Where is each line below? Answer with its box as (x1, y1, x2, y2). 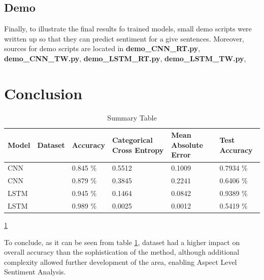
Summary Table (107, 112, 157, 123)
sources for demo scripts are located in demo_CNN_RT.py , (4, 43, 201, 54)
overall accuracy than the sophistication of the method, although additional (4, 247, 240, 257)
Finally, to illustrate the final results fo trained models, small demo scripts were (4, 23, 252, 34)
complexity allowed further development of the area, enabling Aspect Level (4, 256, 237, 267)
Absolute (171, 139, 203, 150)
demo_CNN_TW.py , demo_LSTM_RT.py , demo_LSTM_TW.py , (4, 53, 246, 63)
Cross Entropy (112, 144, 164, 155)
